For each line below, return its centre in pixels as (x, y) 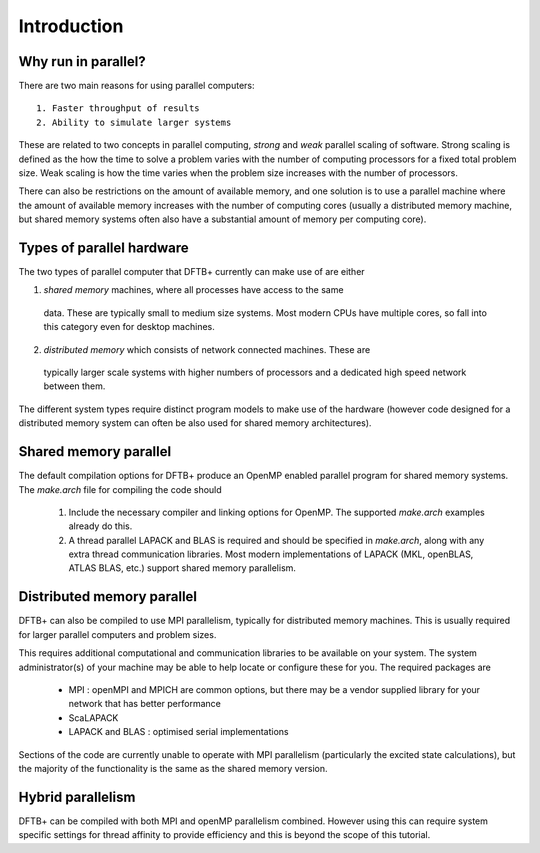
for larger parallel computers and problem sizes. (117, 634)
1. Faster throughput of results (118, 108)
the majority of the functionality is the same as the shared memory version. (173, 768)
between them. (74, 386)
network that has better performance (145, 704)
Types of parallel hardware (103, 248)
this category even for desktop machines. (129, 327)
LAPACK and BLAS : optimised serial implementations (178, 732)
